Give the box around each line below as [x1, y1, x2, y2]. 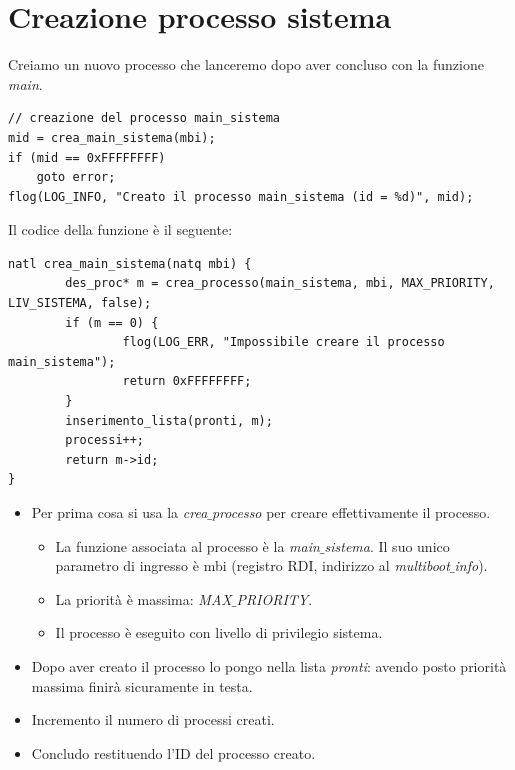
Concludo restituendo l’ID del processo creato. [31, 742, 316, 763]
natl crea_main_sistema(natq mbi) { [8, 256, 252, 271]
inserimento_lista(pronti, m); [65, 413, 273, 428]
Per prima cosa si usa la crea [31, 502, 208, 522]
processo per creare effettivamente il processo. [211, 502, 491, 522]
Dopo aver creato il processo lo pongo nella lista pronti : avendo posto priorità [31, 655, 507, 676]
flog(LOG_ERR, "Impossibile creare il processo [122, 335, 445, 350]
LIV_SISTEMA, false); [8, 296, 152, 311]
